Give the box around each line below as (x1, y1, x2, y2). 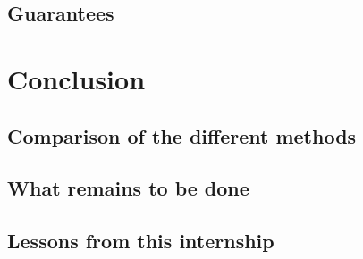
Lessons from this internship (7, 227, 274, 255)
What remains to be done (7, 174, 249, 202)
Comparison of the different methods (7, 121, 357, 149)
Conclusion (7, 60, 146, 96)
